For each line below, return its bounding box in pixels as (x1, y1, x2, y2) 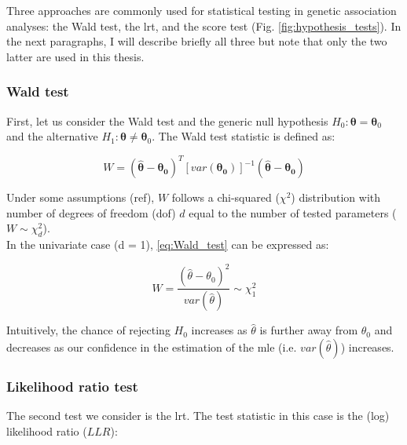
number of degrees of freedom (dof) (6, 204, 176, 221)
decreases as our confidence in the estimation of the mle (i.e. (6, 338, 297, 355)
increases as (191, 322, 247, 338)
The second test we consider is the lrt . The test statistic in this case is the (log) (6, 407, 390, 424)
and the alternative (6, 128, 98, 144)
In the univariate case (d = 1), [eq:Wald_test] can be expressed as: (6, 236, 329, 253)
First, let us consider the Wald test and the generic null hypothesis (6, 112, 328, 129)
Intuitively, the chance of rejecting (6, 322, 170, 338)
